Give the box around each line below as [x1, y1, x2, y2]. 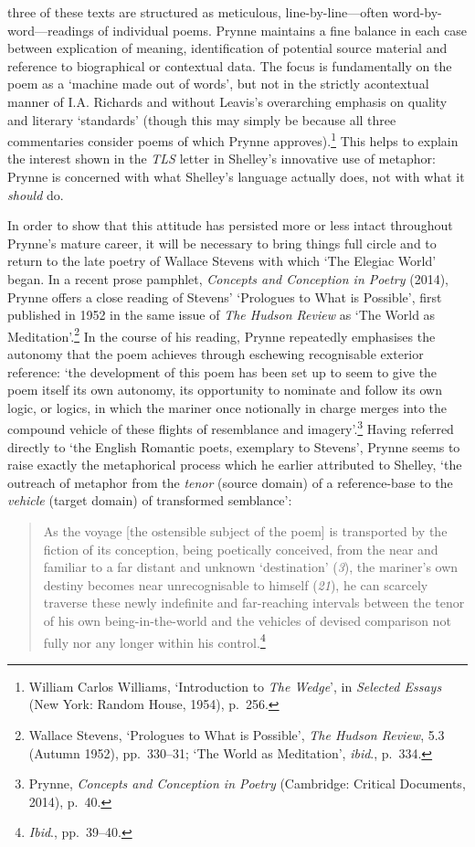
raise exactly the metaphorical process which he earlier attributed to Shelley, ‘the [7, 455, 462, 474]
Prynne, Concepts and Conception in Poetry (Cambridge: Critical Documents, [28, 774, 466, 793]
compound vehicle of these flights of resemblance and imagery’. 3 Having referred [7, 417, 454, 439]
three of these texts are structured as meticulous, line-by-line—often [7, 3, 389, 21]
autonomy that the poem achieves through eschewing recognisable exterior [7, 344, 424, 363]
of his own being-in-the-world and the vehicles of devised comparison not [43, 610, 451, 630]
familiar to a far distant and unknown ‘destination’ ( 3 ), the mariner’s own [43, 557, 459, 577]
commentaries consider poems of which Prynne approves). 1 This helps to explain [7, 129, 459, 150]
